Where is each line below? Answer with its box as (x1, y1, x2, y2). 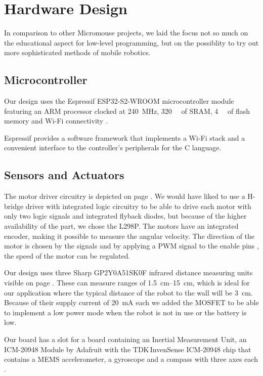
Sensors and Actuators (4, 167, 124, 183)
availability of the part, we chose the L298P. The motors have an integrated (4, 221, 239, 231)
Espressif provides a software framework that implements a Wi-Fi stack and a (4, 132, 245, 143)
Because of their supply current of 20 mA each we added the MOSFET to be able (4, 297, 259, 308)
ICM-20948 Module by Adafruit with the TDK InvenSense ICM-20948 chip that (4, 344, 251, 354)
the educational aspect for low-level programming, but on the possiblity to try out (4, 37, 259, 48)
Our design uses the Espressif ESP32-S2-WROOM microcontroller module (4, 96, 234, 106)
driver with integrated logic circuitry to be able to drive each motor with (25, 200, 251, 211)
